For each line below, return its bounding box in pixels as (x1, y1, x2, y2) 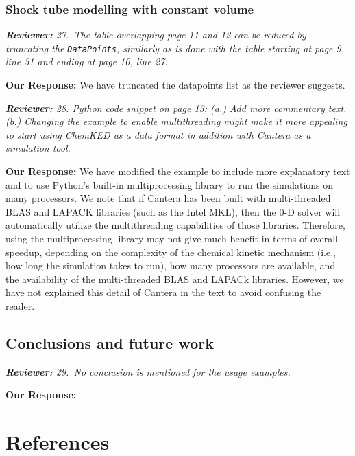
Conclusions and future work (5, 332, 214, 353)
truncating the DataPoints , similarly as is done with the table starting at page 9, (5, 41, 345, 55)
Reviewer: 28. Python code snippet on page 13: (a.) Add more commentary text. (5, 100, 347, 115)
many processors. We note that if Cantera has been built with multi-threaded (5, 191, 331, 205)
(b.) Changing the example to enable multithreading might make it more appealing (5, 114, 347, 128)
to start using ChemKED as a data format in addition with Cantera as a (5, 127, 311, 141)
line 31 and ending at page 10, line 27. (5, 54, 168, 69)
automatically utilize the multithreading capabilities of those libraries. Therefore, (5, 218, 345, 232)
